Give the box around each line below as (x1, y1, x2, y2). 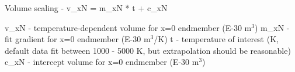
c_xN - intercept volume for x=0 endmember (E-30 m (5, 56, 199, 68)
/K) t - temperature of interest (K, (154, 33, 279, 45)
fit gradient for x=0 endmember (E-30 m (5, 33, 151, 45)
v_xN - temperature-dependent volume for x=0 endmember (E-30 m (5, 21, 252, 33)
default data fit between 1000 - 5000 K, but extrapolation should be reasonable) (5, 44, 291, 56)
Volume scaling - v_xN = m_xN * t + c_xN (5, 2, 168, 13)
